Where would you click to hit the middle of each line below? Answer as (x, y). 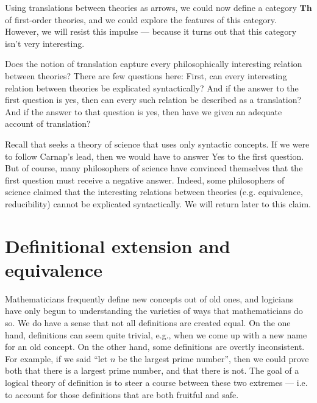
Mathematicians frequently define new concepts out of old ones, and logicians (149, 298)
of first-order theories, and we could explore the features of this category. (141, 19)
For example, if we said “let (56, 358)
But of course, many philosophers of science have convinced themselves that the (154, 168)
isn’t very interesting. (45, 43)
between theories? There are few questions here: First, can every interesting (146, 75)
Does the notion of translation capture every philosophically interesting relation (154, 64)
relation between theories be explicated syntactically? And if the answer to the (152, 87)
